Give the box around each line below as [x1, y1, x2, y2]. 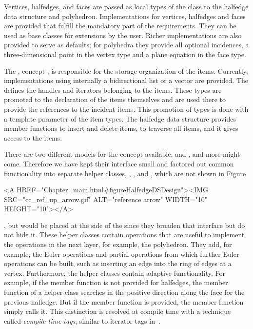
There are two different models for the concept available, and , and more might [4, 149, 240, 159]
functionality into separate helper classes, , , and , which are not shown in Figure [4, 168, 246, 178]
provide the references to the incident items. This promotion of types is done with [4, 103, 249, 114]
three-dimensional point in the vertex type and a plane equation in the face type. [4, 49, 246, 59]
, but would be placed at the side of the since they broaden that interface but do [4, 220, 245, 230]
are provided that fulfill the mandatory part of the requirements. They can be [4, 21, 236, 31]
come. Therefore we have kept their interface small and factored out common [4, 158, 234, 168]
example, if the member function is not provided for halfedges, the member [4, 277, 228, 288]
